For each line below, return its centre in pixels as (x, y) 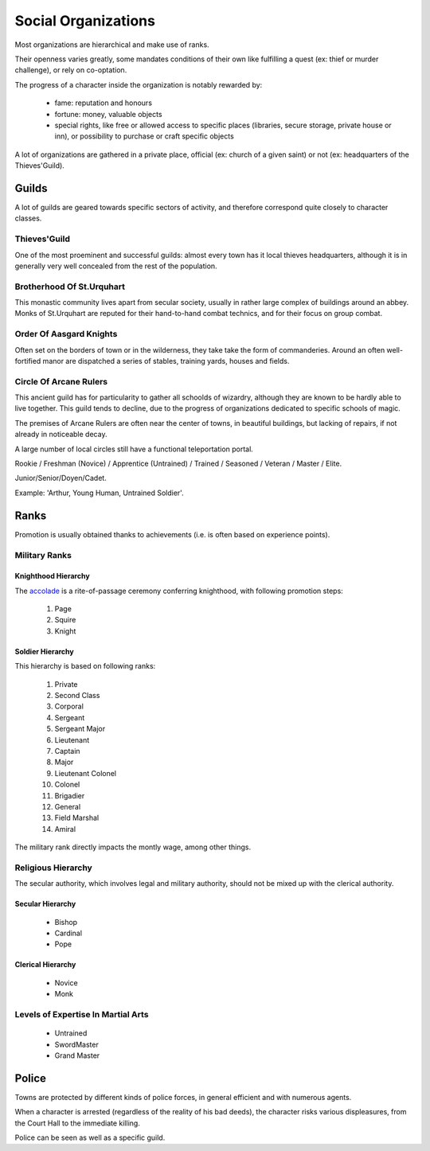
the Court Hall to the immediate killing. (78, 1123)
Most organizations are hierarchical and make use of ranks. (112, 45)
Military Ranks (43, 555)
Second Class (77, 696)
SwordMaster (76, 1044)
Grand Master (77, 1055)
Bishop (66, 922)
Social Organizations (85, 21)
